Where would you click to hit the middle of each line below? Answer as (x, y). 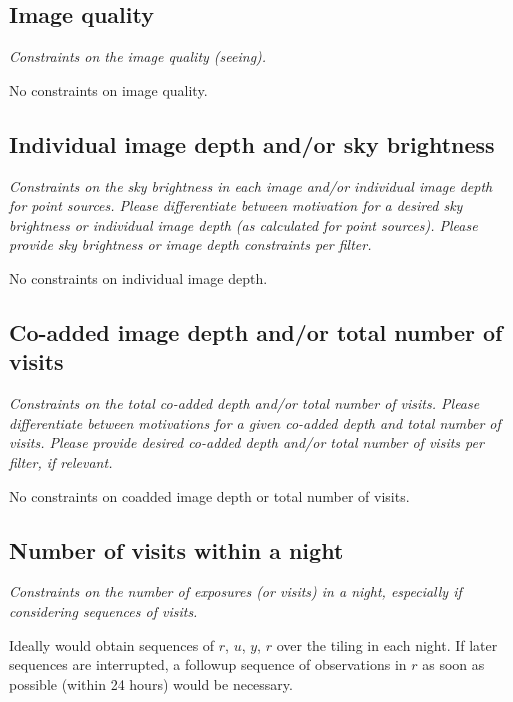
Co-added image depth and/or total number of (256, 331)
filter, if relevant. (61, 461)
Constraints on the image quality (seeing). (138, 56)
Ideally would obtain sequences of (112, 644)
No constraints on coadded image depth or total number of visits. (209, 495)
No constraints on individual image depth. (138, 277)
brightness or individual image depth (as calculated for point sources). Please (243, 224)
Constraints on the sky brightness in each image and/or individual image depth (251, 185)
